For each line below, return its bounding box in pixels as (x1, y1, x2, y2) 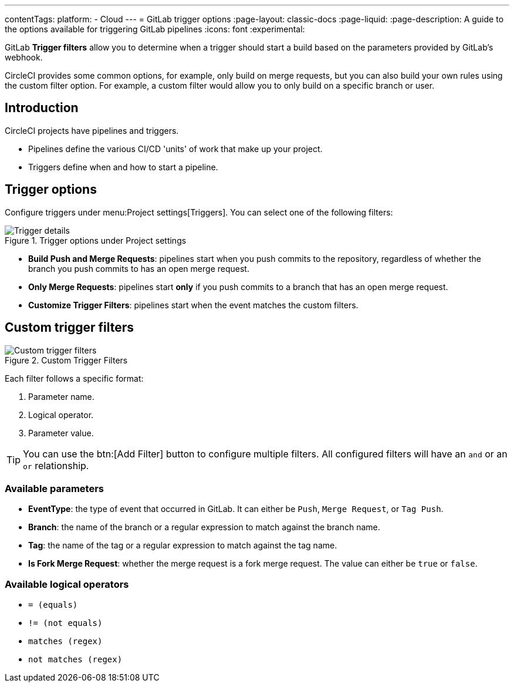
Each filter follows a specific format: (5, 373, 144, 383)
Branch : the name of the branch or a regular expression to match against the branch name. (28, 522, 380, 533)
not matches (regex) (28, 655, 123, 665)
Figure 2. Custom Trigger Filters (5, 355, 128, 365)
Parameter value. (28, 427, 94, 438)
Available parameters (5, 482, 104, 494)
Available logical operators (5, 578, 129, 590)
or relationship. (23, 459, 89, 472)
